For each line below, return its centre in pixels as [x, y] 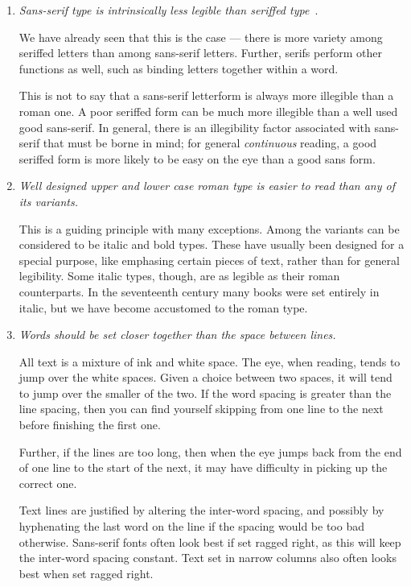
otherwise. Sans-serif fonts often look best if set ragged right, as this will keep [210, 542]
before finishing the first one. [90, 425]
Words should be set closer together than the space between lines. [177, 335]
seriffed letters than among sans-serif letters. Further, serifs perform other [200, 53]
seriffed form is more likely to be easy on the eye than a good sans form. [197, 158]
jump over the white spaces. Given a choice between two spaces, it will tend [205, 377]
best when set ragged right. [86, 573]
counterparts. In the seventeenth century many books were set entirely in [199, 291]
